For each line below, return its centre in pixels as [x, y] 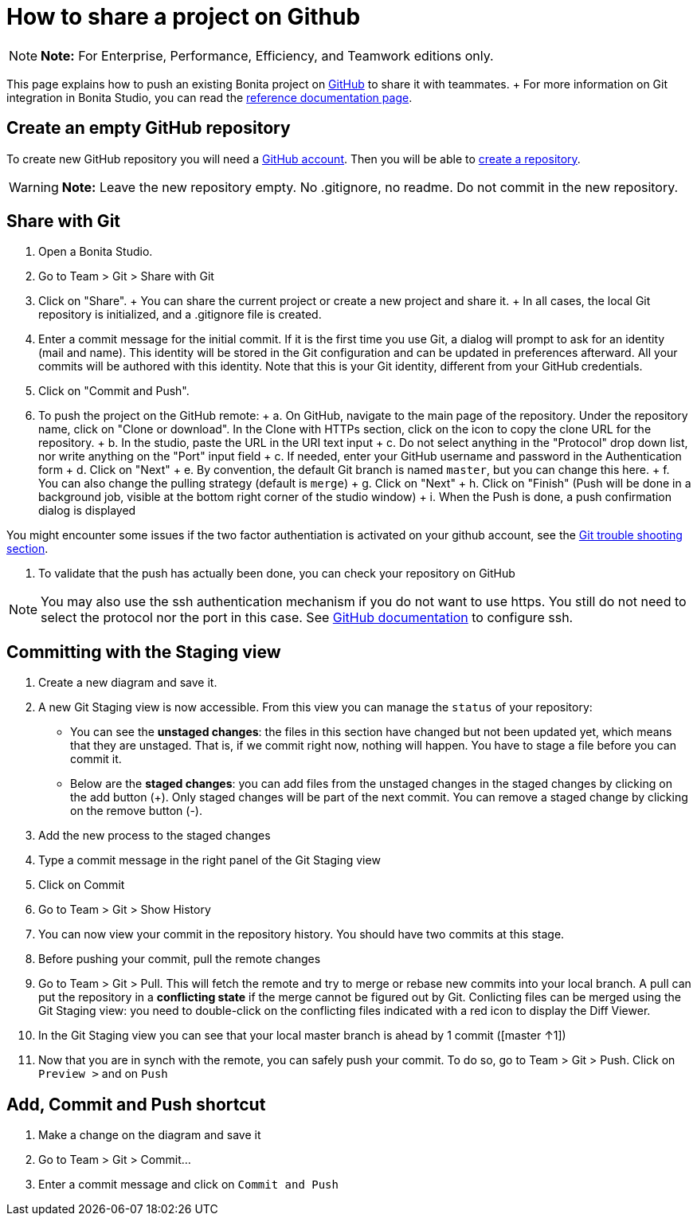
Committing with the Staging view [144, 652]
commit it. [96, 759]
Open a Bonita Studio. [96, 252]
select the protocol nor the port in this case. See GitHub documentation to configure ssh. [307, 618]
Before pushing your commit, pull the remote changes [180, 959]
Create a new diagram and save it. [128, 683]
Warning [34, 187]
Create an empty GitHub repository [149, 128]
